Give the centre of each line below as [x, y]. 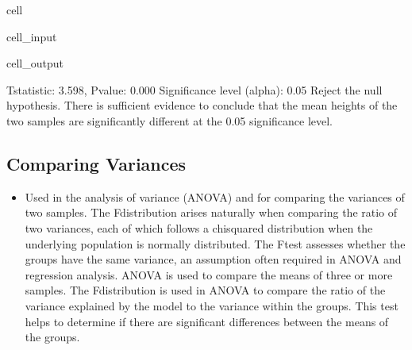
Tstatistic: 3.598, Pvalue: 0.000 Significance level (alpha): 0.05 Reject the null [194, 89]
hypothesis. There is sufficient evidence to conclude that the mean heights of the [202, 105]
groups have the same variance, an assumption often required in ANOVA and [213, 259]
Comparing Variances [96, 163]
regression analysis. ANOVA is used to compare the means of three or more [209, 274]
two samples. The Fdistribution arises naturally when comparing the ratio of [211, 212]
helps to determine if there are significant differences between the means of [207, 321]
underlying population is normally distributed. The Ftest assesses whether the [215, 243]
